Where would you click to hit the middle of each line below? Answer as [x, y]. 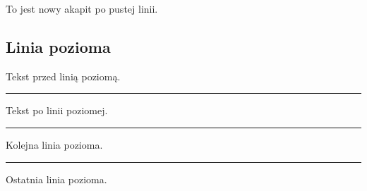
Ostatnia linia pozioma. [56, 179]
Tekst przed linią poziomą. [63, 76]
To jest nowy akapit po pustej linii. [82, 8]
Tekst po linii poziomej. [57, 110]
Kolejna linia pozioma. [54, 144]
